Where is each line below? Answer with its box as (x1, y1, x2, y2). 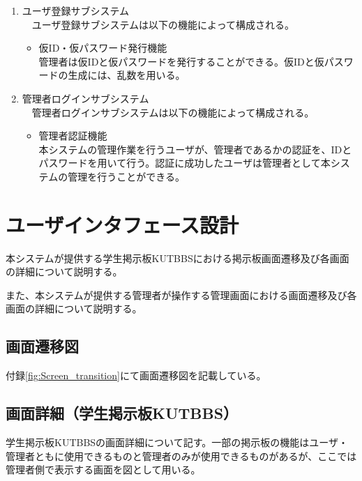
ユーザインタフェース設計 (6, 210, 239, 238)
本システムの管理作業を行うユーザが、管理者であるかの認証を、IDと (38, 142, 352, 156)
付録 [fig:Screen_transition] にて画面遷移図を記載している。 (6, 368, 266, 383)
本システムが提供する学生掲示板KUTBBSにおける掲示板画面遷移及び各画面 (6, 250, 349, 265)
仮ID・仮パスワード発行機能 (38, 40, 167, 55)
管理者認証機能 (38, 128, 107, 143)
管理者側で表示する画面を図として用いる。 (6, 462, 201, 477)
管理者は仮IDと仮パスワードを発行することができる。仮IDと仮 (38, 54, 324, 68)
